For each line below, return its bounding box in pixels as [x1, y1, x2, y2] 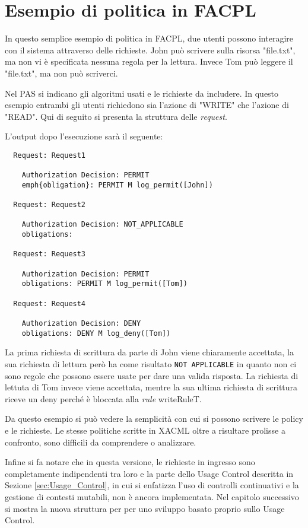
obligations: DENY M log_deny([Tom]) [21, 329, 171, 338]
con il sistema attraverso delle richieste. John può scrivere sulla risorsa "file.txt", [5, 43, 296, 56]
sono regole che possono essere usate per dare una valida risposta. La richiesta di [5, 369, 299, 381]
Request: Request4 [13, 299, 86, 308]
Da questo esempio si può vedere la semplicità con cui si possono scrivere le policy [5, 412, 303, 425]
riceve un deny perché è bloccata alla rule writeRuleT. [5, 392, 202, 405]
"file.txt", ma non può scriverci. [5, 66, 118, 79]
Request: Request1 [13, 151, 86, 160]
